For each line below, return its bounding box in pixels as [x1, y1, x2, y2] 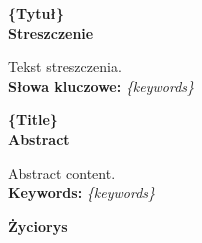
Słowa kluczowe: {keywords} [8, 75, 195, 96]
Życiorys [8, 215, 68, 236]
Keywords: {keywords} [8, 182, 156, 203]
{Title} [8, 109, 58, 130]
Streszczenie [8, 22, 94, 43]
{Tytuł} [8, 3, 64, 23]
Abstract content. [8, 162, 116, 183]
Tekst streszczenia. [8, 56, 122, 77]
